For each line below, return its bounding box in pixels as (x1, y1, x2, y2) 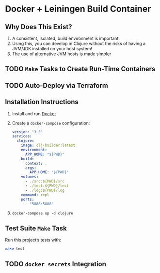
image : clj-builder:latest (21, 143, 76, 148)
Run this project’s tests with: (5, 237, 62, 243)
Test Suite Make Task (5, 224, 67, 232)
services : (12, 134, 32, 139)
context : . (25, 161, 48, 166)
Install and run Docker (12, 110, 57, 117)
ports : (21, 197, 34, 202)
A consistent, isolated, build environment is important (12, 35, 119, 41)
